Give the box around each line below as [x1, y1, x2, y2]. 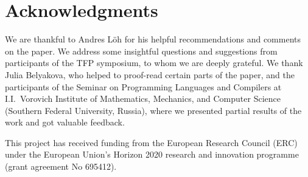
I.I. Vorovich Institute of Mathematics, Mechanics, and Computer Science [5, 92, 281, 105]
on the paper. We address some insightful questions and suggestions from [5, 44, 278, 57]
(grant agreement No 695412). [5, 160, 117, 173]
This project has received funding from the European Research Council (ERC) [5, 136, 298, 149]
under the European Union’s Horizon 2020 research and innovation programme [5, 148, 299, 161]
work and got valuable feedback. [5, 116, 125, 129]
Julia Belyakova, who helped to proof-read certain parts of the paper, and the [5, 68, 295, 81]
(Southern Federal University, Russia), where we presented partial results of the [5, 104, 302, 116]
